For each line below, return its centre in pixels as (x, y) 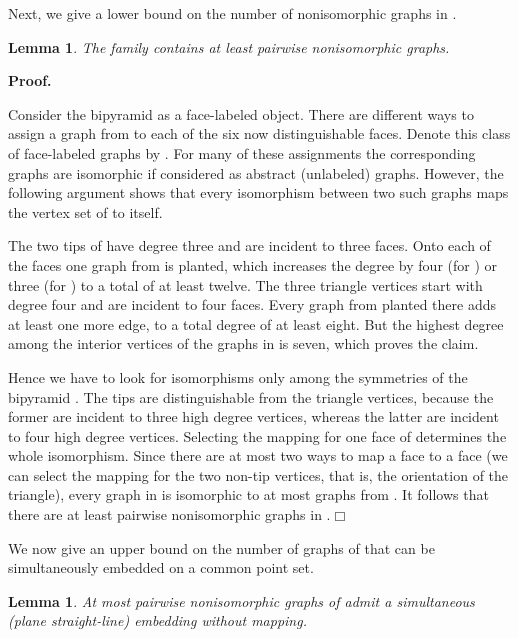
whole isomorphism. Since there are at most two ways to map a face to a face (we (258, 455)
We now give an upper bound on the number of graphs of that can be (221, 547)
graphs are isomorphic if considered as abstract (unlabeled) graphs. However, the (256, 172)
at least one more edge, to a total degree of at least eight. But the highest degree (256, 323)
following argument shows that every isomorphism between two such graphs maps (258, 192)
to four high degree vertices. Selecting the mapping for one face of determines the (257, 435)
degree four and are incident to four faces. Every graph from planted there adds (252, 304)
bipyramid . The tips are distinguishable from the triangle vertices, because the (251, 396)
